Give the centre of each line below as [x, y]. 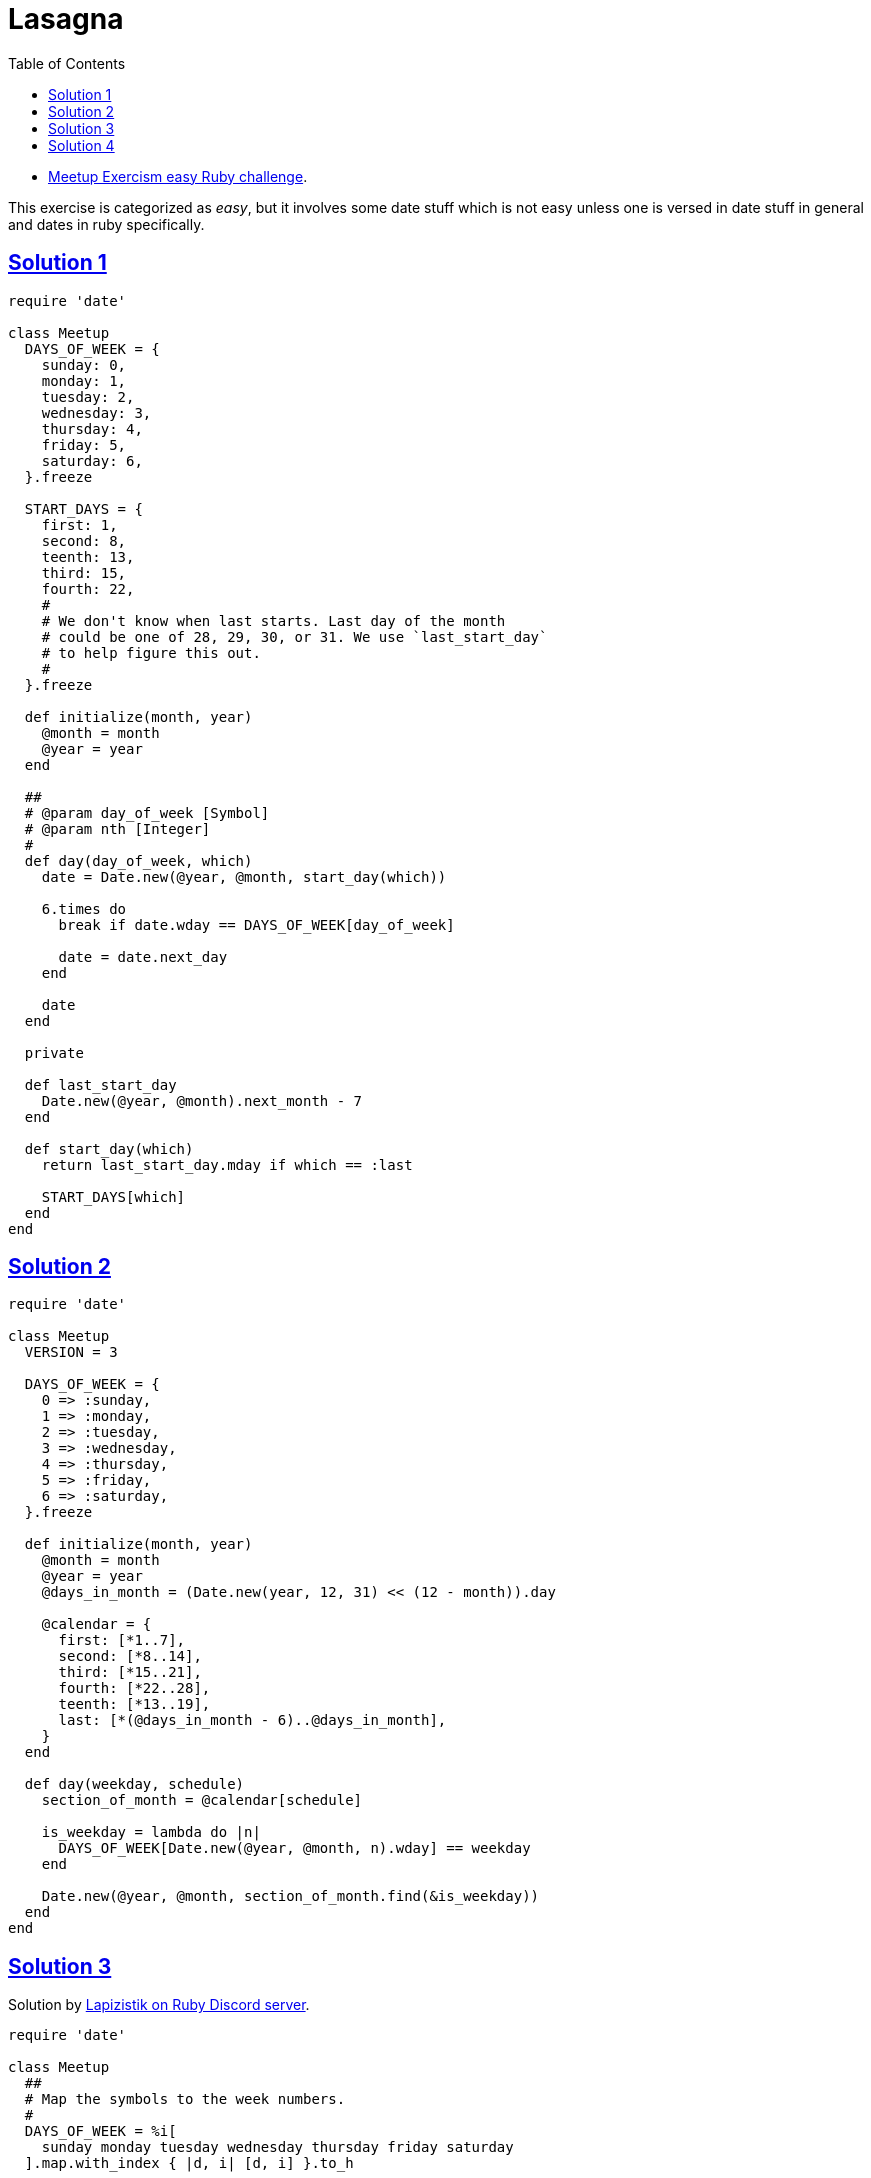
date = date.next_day [143, 956]
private [54, 1052]
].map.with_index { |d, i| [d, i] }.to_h [189, 2163]
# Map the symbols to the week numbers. [185, 2099]
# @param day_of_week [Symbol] [147, 812]
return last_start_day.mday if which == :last [227, 1164]
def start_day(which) [109, 1148]
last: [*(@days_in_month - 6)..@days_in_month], [252, 1720]
